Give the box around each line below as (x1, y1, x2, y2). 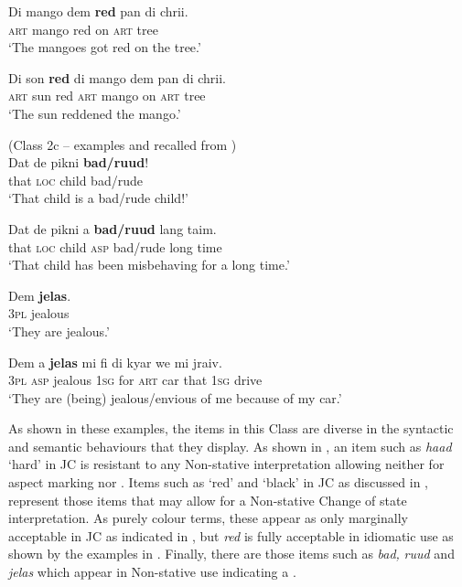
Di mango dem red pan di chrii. (8, 2, 188, 20)
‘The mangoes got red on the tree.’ (8, 37, 201, 57)
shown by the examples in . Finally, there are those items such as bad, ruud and (8, 544, 455, 563)
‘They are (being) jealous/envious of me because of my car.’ (8, 388, 342, 407)
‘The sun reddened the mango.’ (8, 103, 181, 123)
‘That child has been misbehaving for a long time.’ (8, 255, 290, 274)
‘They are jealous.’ (8, 321, 110, 340)
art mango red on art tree (8, 19, 158, 38)
